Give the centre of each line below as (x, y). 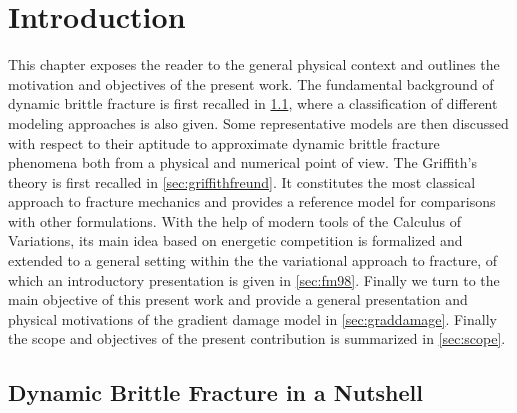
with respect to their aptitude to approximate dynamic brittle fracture (224, 142)
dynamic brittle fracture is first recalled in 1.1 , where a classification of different (253, 103)
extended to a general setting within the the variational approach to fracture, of (253, 260)
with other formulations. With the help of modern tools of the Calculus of (235, 220)
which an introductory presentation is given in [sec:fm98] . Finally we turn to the (254, 279)
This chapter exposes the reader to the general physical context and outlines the (254, 64)
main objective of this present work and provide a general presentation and (238, 299)
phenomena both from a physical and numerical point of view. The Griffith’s (243, 162)
